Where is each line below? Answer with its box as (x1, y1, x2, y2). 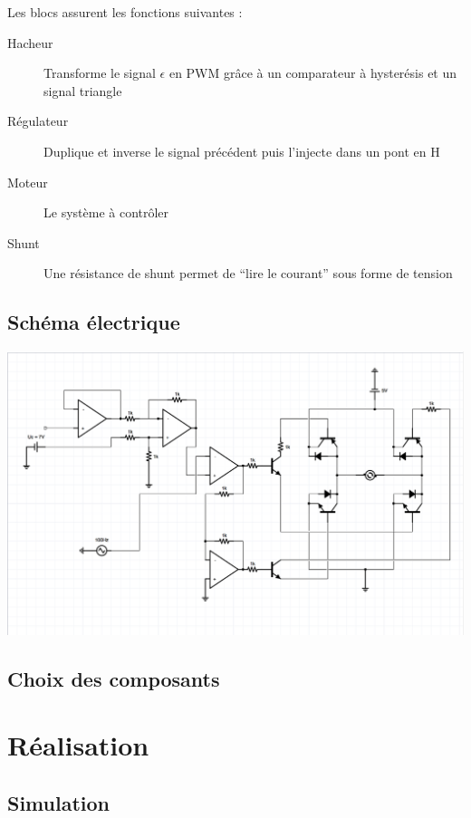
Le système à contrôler (43, 203, 169, 222)
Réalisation (7, 727, 149, 764)
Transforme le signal (43, 63, 156, 82)
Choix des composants (7, 664, 220, 692)
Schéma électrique (7, 308, 180, 336)
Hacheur (7, 33, 53, 52)
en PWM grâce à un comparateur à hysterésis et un (168, 63, 457, 82)
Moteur (7, 172, 48, 191)
